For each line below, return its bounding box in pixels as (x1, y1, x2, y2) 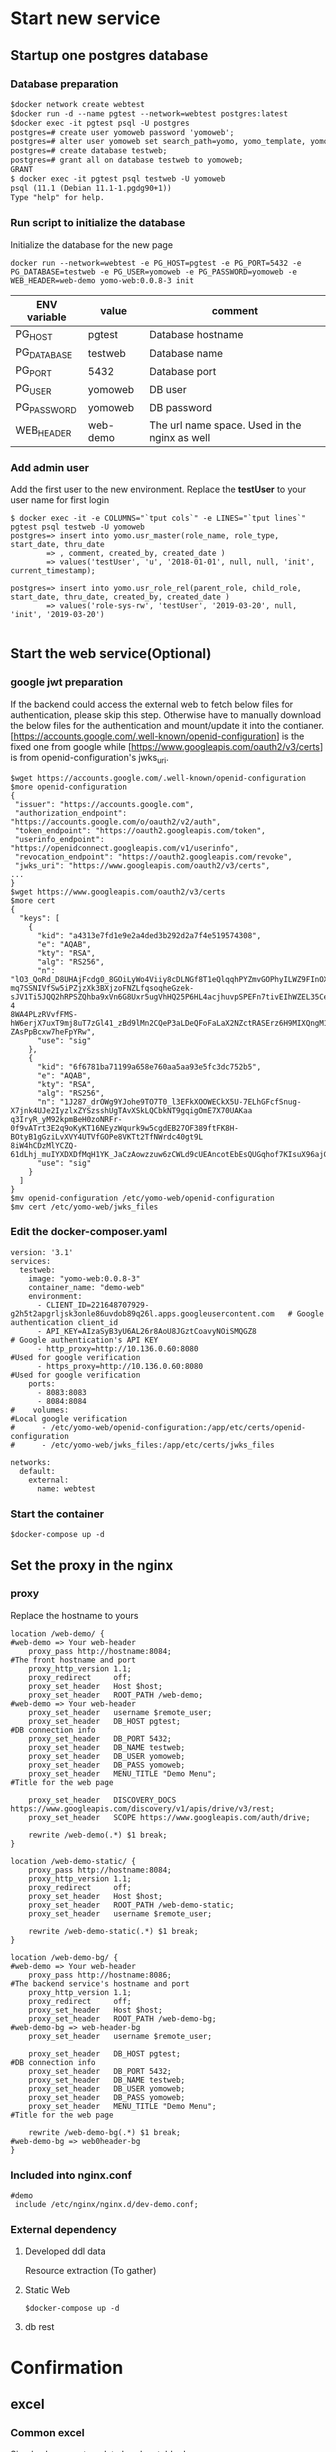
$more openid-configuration (10, 782, 128, 792)
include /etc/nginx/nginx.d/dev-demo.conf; (14, 2200, 199, 2210)
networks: (10, 1457, 52, 1467)
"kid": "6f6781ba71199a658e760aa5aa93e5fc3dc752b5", (36, 1062, 262, 1072)
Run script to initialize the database (10, 216, 186, 230)
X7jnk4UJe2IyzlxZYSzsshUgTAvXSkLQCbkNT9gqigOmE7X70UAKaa (10, 1105, 253, 1116)
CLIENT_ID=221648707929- (46, 1300, 150, 1310)
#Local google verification (10, 1413, 128, 1424)
